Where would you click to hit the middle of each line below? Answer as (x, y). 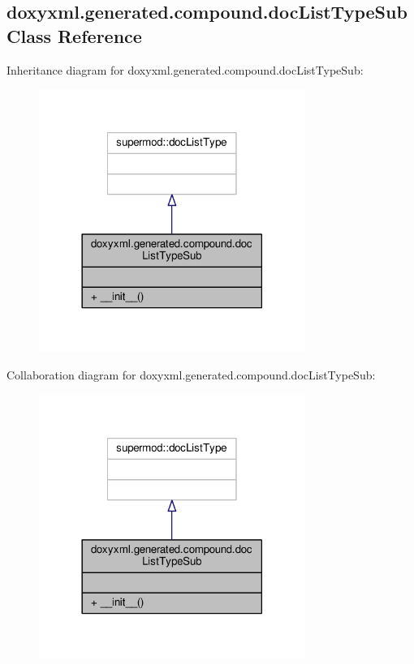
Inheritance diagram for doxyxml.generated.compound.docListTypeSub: (185, 69)
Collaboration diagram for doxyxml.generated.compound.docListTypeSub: (191, 374)
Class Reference (74, 35)
